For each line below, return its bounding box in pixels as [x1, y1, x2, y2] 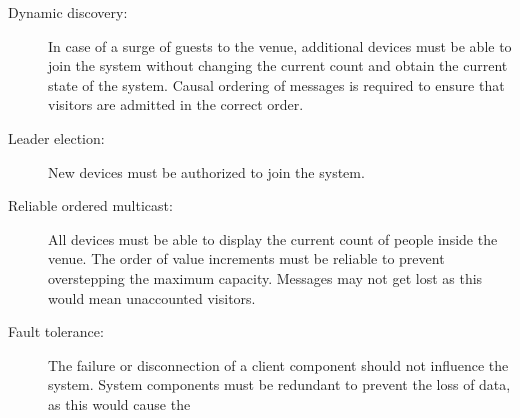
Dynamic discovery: [8, 2, 128, 22]
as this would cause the [48, 393, 191, 414]
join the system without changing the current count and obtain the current [48, 55, 508, 76]
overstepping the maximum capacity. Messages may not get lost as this [48, 267, 483, 288]
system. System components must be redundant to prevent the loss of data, [48, 374, 511, 395]
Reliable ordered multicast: [8, 195, 173, 216]
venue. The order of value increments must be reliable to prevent [48, 248, 445, 269]
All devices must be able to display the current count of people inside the [48, 228, 498, 249]
